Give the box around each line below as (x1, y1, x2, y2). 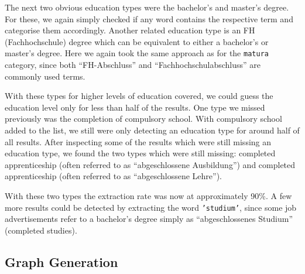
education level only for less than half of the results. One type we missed (5, 101, 265, 113)
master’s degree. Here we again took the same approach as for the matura (5, 47, 269, 59)
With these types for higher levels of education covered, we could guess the (5, 90, 273, 102)
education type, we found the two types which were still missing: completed (5, 147, 276, 159)
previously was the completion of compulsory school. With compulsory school (5, 112, 282, 125)
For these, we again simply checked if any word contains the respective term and (5, 12, 293, 25)
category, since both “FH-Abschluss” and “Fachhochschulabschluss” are (5, 59, 261, 71)
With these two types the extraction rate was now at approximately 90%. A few (5, 189, 292, 201)
